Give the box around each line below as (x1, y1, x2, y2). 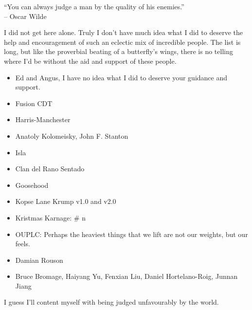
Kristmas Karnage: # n (15, 212, 86, 222)
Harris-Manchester (15, 114, 71, 125)
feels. (15, 238, 30, 249)
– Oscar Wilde (4, 11, 47, 21)
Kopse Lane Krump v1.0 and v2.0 (15, 196, 116, 206)
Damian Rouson (15, 255, 63, 265)
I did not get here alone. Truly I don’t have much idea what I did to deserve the (4, 27, 243, 37)
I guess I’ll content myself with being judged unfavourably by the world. (4, 297, 219, 307)
